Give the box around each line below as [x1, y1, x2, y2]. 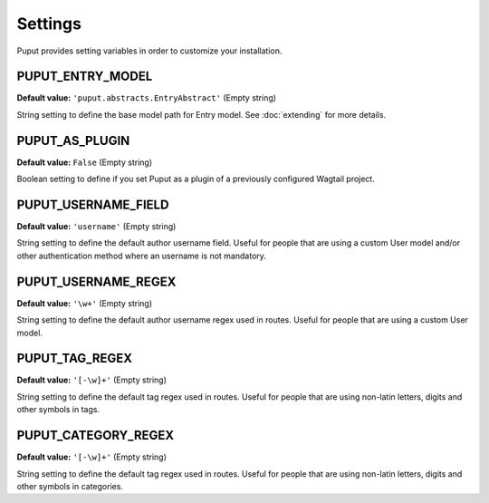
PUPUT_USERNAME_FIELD [16, 197, 169, 212]
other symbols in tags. [16, 404, 100, 415]
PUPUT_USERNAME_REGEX [16, 274, 177, 289]
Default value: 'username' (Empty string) [16, 221, 177, 232]
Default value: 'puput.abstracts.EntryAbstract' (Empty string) [16, 92, 276, 103]
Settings [16, 14, 81, 34]
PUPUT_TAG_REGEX [16, 351, 133, 366]
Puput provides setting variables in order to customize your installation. [16, 45, 283, 56]
